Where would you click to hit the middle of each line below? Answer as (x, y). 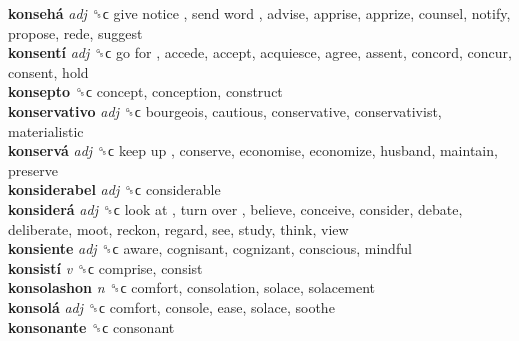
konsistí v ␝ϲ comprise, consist (105, 267)
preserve (33, 169)
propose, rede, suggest (75, 32)
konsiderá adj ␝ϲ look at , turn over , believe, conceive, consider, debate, (235, 208)
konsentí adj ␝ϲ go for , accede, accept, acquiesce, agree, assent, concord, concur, (260, 52)
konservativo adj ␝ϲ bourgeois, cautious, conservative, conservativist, (225, 110)
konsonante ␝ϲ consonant (91, 326)
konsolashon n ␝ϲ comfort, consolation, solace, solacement (192, 287)
